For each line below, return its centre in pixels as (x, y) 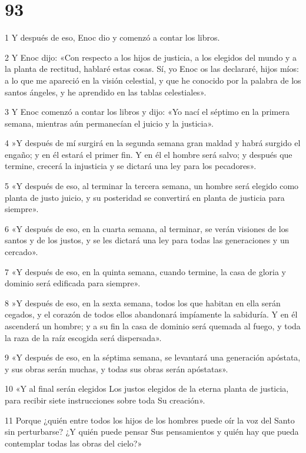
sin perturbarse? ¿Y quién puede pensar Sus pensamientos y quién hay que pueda (152, 431)
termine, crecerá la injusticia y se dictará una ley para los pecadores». (131, 166)
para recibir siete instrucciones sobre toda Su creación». (105, 400)
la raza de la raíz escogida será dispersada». (83, 337)
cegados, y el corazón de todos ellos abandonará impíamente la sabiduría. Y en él (151, 314)
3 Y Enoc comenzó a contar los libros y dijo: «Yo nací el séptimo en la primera (147, 112)
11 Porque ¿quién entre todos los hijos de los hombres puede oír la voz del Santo (150, 420)
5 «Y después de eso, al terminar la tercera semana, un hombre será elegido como (152, 186)
